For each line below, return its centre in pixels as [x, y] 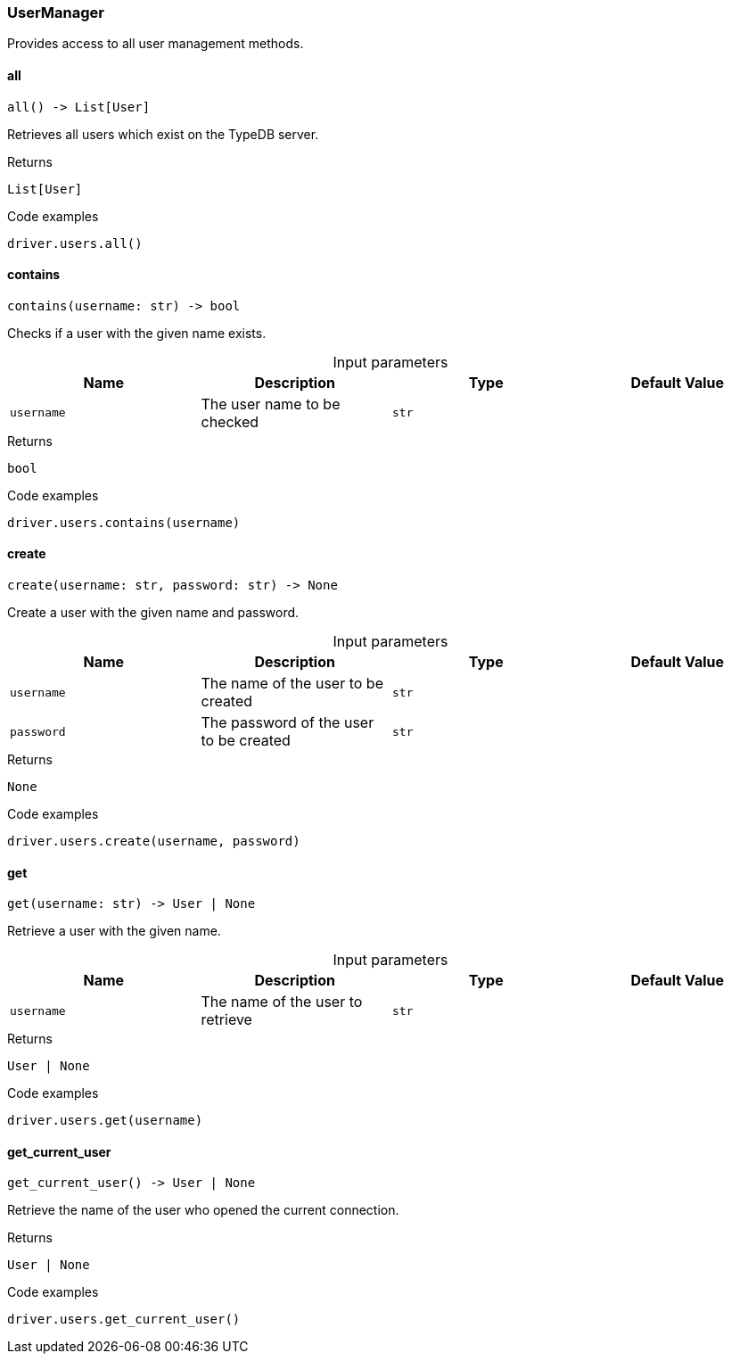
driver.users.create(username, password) [154, 841]
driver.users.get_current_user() [124, 1320]
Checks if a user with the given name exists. [137, 333]
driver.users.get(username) [105, 1121]
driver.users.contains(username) [124, 522]
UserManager [56, 12]
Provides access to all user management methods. [156, 44]
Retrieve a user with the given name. [114, 931]
